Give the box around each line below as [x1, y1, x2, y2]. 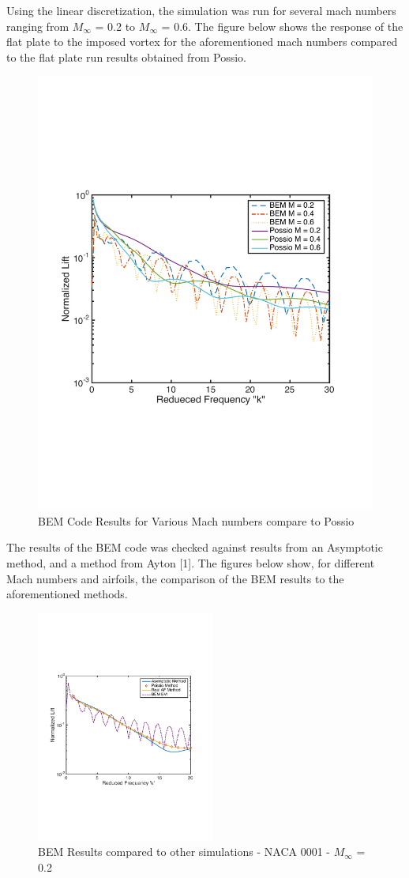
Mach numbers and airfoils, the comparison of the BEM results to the [6, 570, 344, 586]
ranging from [6, 17, 69, 34]
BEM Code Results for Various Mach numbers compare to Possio [38, 512, 355, 529]
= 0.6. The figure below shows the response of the [161, 17, 403, 34]
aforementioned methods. [6, 586, 128, 602]
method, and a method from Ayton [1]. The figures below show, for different [6, 555, 375, 571]
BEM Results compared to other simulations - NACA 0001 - [38, 843, 330, 860]
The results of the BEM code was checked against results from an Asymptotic [6, 539, 383, 556]
